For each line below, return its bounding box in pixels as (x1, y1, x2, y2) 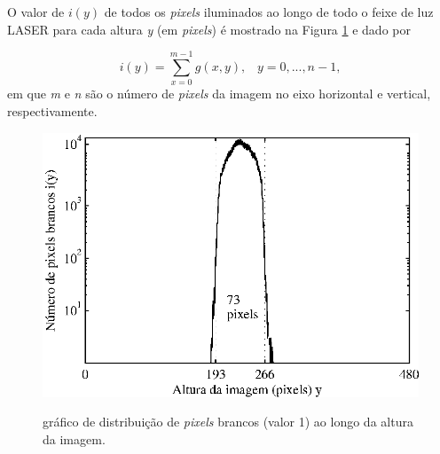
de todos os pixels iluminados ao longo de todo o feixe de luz (104, 3, 434, 20)
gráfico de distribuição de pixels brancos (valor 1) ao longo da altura (43, 412, 413, 431)
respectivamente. (7, 101, 98, 120)
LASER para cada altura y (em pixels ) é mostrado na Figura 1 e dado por (7, 20, 411, 38)
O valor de (7, 3, 65, 20)
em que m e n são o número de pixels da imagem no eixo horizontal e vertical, (7, 84, 431, 103)
